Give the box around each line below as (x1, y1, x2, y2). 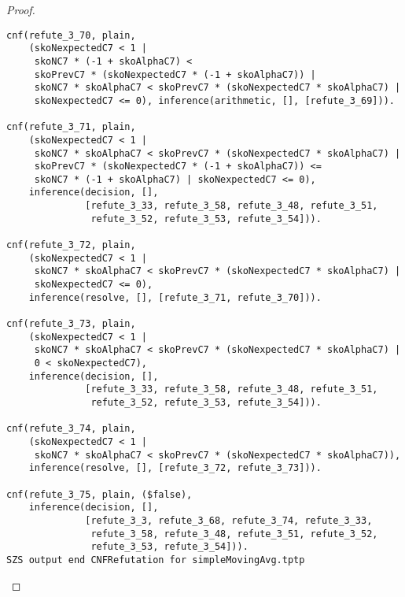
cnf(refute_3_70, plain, (6, 29, 136, 41)
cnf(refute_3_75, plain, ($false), (6, 488, 193, 500)
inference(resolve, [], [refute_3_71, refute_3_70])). (28, 291, 322, 303)
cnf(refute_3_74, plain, (6, 423, 136, 435)
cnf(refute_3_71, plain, (6, 121, 136, 133)
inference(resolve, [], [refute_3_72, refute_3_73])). (28, 462, 322, 474)
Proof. (6, 2, 35, 17)
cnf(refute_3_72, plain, (6, 239, 136, 251)
